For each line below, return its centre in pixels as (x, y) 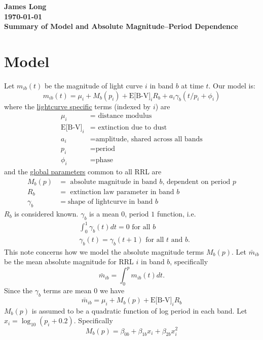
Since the (18, 290)
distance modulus (125, 116)
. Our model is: (232, 85)
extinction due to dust (133, 127)
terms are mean (67, 290)
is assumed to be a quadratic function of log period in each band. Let (139, 310)
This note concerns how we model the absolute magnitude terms (104, 251)
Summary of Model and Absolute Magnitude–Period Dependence (121, 26)
